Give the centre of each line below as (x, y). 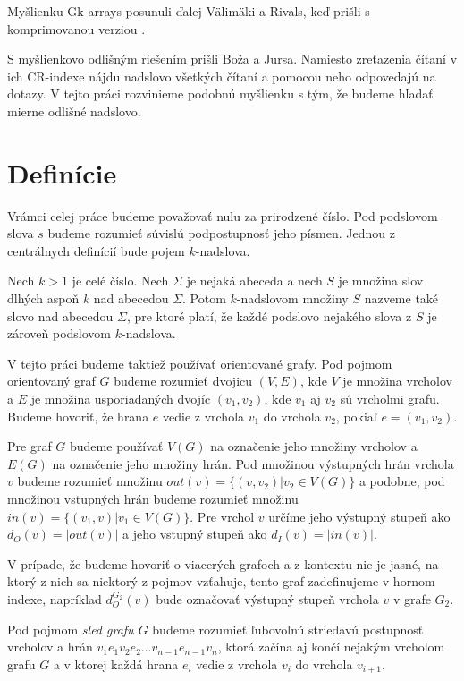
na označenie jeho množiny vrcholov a (314, 446)
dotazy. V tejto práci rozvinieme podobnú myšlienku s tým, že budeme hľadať (220, 94)
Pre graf (30, 446)
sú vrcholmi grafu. (390, 399)
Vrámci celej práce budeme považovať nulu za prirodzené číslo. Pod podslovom (223, 215)
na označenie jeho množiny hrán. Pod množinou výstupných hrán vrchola (253, 463)
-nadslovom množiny (292, 298)
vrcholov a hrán (50, 647)
